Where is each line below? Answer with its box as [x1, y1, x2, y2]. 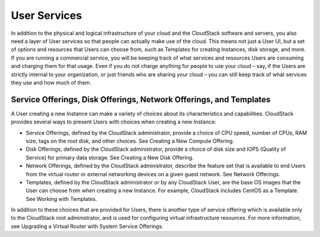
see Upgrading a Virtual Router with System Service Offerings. [11, 222, 164, 230]
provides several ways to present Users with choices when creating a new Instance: [11, 118, 216, 125]
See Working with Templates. [25, 195, 97, 202]
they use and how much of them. [11, 79, 92, 86]
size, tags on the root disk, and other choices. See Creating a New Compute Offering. [25, 137, 234, 144]
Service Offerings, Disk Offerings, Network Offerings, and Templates [11, 95, 271, 105]
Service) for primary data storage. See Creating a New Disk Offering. [25, 154, 194, 161]
